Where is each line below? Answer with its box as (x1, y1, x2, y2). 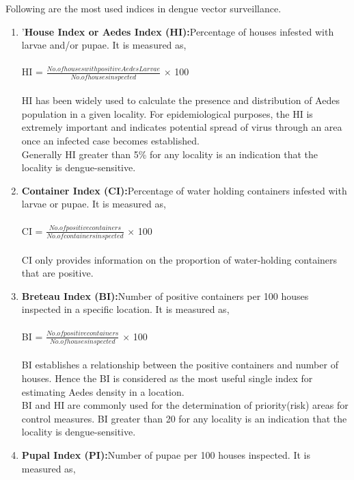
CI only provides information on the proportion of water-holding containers (21, 252, 338, 266)
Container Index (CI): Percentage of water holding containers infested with (21, 183, 347, 197)
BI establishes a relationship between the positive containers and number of (21, 357, 338, 372)
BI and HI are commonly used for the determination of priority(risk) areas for (21, 398, 349, 412)
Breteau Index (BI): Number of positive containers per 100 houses (21, 288, 309, 303)
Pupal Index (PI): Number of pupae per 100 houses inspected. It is (21, 447, 310, 462)
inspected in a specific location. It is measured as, (21, 302, 230, 316)
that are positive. (21, 266, 94, 280)
